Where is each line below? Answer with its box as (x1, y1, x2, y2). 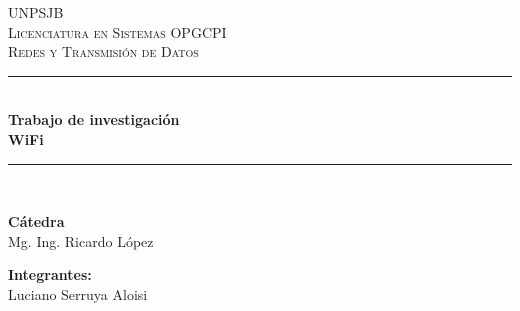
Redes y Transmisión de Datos (8, 41, 199, 62)
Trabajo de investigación (8, 109, 180, 130)
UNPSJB (8, 2, 64, 22)
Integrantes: (8, 264, 92, 285)
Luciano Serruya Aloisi (8, 283, 148, 304)
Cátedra (8, 211, 65, 232)
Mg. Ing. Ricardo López (8, 230, 154, 251)
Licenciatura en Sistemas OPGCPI (8, 21, 227, 42)
